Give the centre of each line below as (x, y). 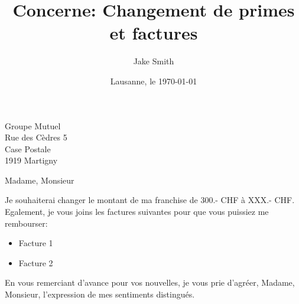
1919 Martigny (31, 160)
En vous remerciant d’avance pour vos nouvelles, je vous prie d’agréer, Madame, (150, 282)
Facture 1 (36, 243)
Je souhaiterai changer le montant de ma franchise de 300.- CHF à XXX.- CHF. (150, 200)
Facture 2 (36, 262)
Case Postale (28, 148)
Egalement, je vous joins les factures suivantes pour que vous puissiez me (137, 212)
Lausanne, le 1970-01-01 (154, 81)
